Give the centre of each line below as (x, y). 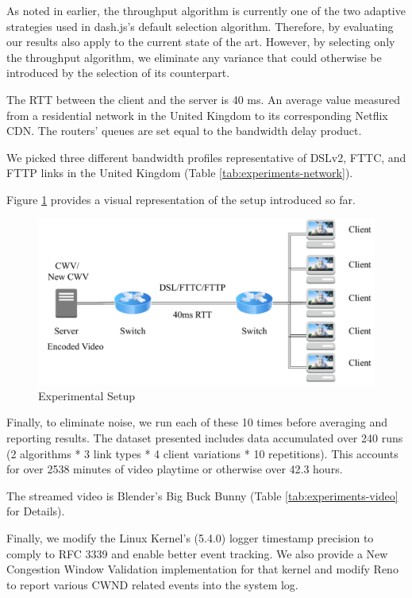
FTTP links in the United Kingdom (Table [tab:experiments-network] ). (180, 173)
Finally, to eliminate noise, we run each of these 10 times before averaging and (197, 422)
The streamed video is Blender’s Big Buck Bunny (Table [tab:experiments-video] (202, 495)
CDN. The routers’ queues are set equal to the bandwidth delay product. (184, 131)
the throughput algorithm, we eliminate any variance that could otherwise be (194, 57)
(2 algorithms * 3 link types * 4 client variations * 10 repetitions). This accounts (202, 453)
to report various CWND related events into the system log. (152, 584)
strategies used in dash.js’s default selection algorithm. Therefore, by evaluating (200, 26)
